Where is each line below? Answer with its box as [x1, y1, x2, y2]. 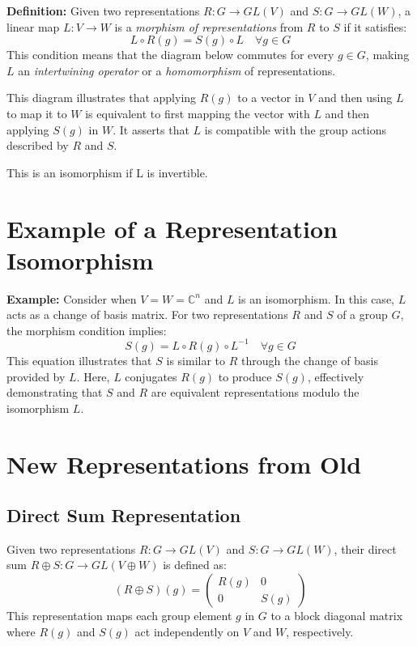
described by [6, 137, 69, 154]
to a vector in [237, 89, 304, 106]
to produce [218, 368, 272, 385]
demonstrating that [6, 384, 103, 401]
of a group [337, 306, 388, 323]
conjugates [125, 368, 177, 385]
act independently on [134, 623, 240, 640]
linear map [6, 18, 60, 35]
